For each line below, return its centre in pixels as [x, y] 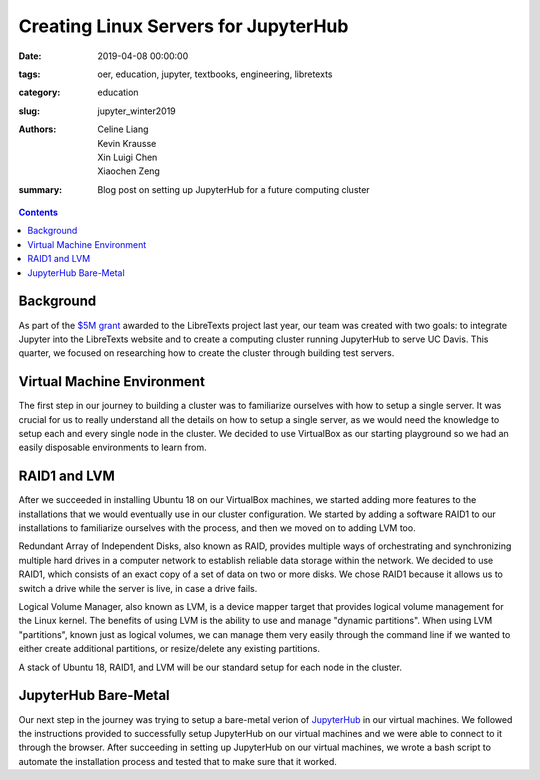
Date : [30, 56]
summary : [40, 189]
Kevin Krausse [127, 143]
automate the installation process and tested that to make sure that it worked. [177, 761]
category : [39, 92]
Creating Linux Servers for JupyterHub [183, 26]
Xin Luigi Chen [127, 157]
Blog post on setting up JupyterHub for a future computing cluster [233, 189]
